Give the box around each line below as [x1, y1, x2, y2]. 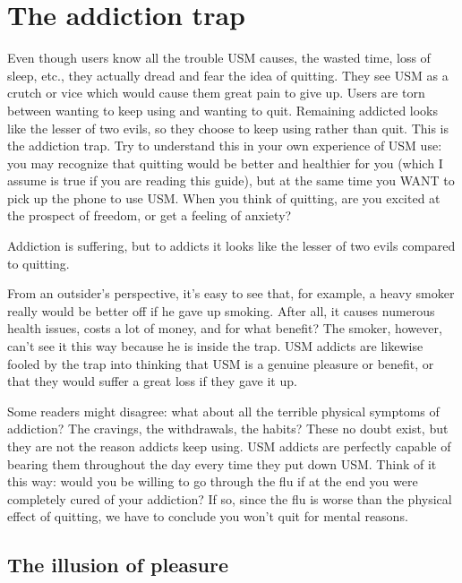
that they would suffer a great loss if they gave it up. [7, 372, 297, 390]
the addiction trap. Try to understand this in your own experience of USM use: [7, 136, 442, 155]
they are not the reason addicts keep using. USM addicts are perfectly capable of [7, 437, 451, 455]
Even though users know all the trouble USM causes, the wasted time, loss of [7, 48, 431, 67]
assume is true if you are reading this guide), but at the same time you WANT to [7, 171, 455, 190]
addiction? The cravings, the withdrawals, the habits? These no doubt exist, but [7, 419, 449, 438]
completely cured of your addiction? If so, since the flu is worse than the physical [7, 489, 452, 508]
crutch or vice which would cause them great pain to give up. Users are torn [7, 83, 425, 102]
